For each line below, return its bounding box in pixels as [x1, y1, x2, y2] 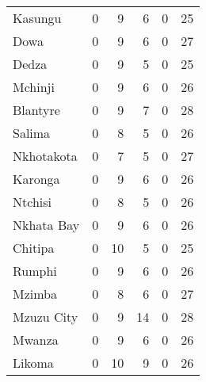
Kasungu [13, 9, 62, 27]
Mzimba [13, 285, 58, 303]
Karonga [13, 170, 60, 188]
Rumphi [13, 262, 57, 280]
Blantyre [13, 101, 60, 119]
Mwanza [13, 330, 59, 349]
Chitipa [13, 239, 55, 257]
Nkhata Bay [13, 216, 80, 234]
